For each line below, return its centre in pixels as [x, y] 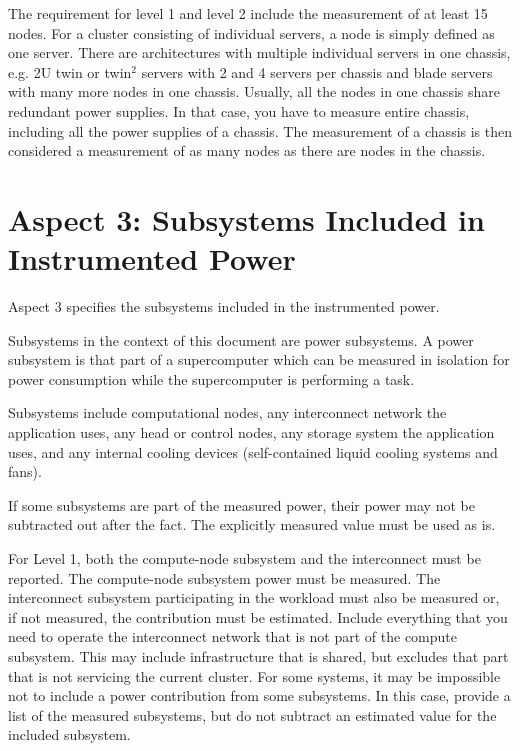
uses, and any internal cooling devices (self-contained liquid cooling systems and [253, 451]
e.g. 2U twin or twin [70, 71]
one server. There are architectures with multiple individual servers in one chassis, [259, 52]
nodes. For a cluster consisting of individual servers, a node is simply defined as [251, 32]
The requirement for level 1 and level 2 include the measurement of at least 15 [248, 13]
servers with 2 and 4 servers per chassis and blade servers [317, 71]
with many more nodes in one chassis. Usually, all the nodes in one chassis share [254, 91]
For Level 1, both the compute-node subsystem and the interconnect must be [244, 558]
